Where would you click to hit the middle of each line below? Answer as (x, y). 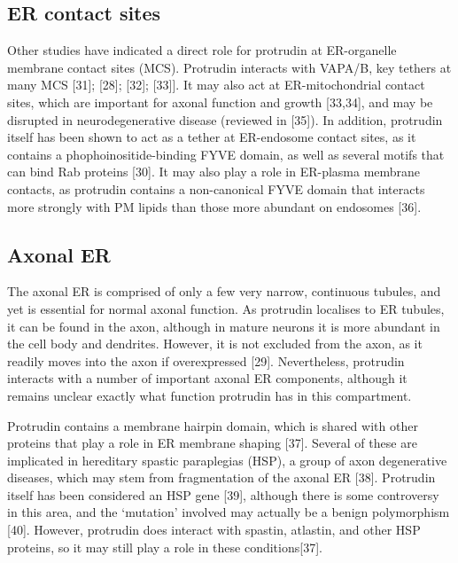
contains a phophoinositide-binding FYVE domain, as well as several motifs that (226, 154)
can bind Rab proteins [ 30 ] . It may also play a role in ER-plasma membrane (214, 172)
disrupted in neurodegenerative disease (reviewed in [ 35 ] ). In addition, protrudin (225, 119)
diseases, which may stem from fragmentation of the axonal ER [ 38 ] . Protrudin (221, 477)
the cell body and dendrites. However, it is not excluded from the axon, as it (215, 344)
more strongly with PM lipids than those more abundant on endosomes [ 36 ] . (214, 206)
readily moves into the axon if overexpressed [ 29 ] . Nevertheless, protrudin (206, 360)
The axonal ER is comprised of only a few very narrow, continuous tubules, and (224, 291)
